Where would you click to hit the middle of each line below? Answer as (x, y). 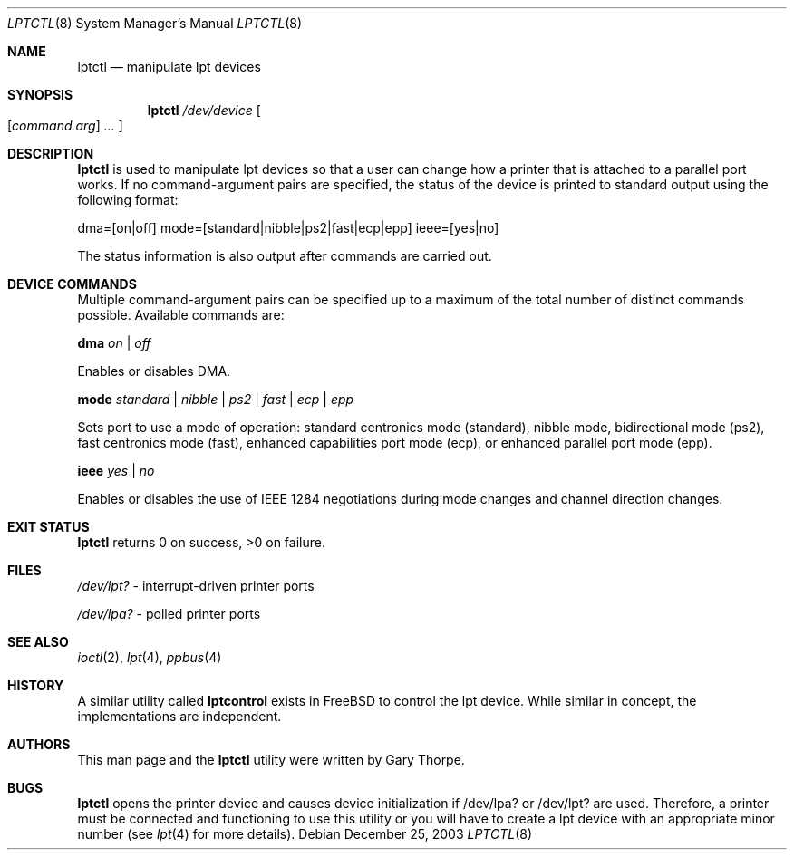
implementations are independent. (179, 716)
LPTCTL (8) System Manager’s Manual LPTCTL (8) (155, 23)
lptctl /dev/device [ (204, 110)
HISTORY (36, 685)
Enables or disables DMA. (154, 371)
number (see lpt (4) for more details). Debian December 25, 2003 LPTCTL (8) (305, 834)
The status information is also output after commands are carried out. (285, 256)
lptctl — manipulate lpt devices (169, 67)
